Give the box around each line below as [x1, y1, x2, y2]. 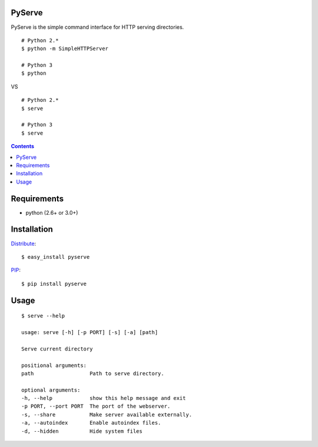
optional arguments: [21, 386, 81, 393]
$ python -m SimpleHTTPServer [21, 45, 109, 52]
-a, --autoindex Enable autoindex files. [21, 419, 161, 426]
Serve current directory [21, 345, 93, 352]
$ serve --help [21, 312, 65, 319]
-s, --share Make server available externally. [21, 411, 193, 418]
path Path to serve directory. [21, 370, 164, 376]
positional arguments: [21, 362, 87, 369]
